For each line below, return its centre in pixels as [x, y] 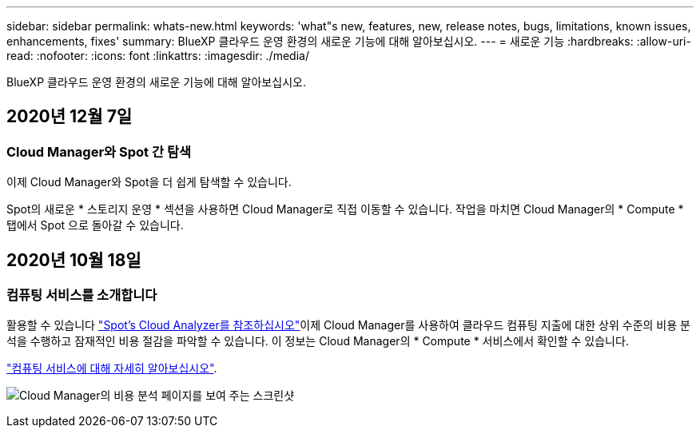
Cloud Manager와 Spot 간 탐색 [99, 151]
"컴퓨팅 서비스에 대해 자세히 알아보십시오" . [112, 368]
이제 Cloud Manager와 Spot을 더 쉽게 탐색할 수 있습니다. [149, 182]
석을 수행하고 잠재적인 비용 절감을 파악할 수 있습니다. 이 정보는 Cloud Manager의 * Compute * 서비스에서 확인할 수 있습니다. [318, 341]
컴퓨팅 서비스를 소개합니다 [82, 295]
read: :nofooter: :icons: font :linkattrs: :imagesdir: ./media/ [158, 56]
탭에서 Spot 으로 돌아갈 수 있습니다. [95, 225]
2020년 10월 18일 [74, 260]
